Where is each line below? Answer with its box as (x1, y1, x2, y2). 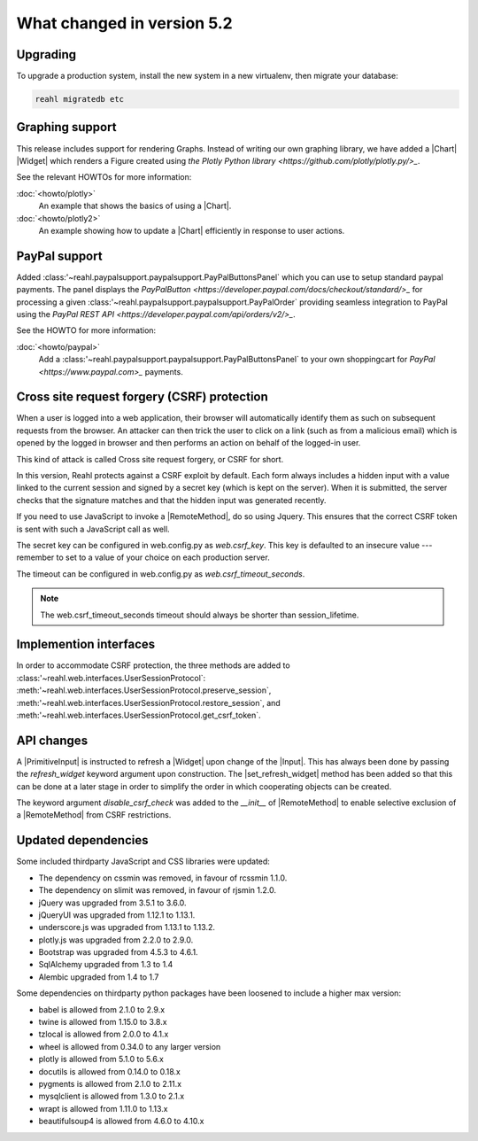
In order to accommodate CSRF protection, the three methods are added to (16, 660, 291, 671)
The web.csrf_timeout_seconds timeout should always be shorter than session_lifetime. (40, 609, 359, 620)
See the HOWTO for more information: (16, 325, 157, 336)
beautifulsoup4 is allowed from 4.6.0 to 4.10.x (38, 1116, 204, 1127)
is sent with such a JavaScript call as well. (16, 524, 170, 534)
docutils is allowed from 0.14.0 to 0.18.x (38, 1066, 181, 1076)
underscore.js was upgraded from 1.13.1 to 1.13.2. (38, 922, 216, 933)
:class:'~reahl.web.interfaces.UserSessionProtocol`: (16, 672, 206, 683)
